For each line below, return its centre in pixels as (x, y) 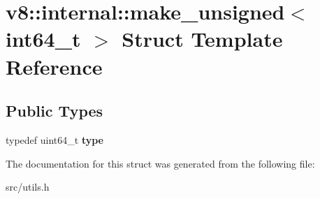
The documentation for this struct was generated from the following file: (160, 163)
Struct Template (202, 39)
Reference (54, 66)
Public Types (54, 111)
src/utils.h (28, 187)
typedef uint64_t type (54, 139)
